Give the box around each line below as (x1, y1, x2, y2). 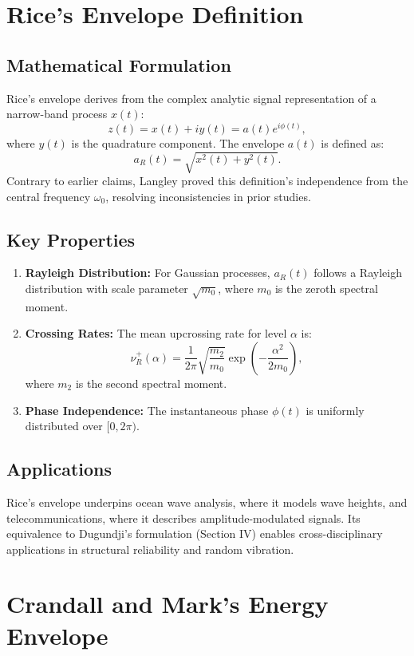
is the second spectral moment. (75, 374, 227, 391)
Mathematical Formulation (6, 52, 231, 77)
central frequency (6, 188, 91, 204)
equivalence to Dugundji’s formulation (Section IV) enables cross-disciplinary (6, 525, 383, 542)
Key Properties (6, 227, 136, 251)
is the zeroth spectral (274, 279, 378, 296)
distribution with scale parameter (25, 279, 188, 296)
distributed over (25, 417, 103, 434)
